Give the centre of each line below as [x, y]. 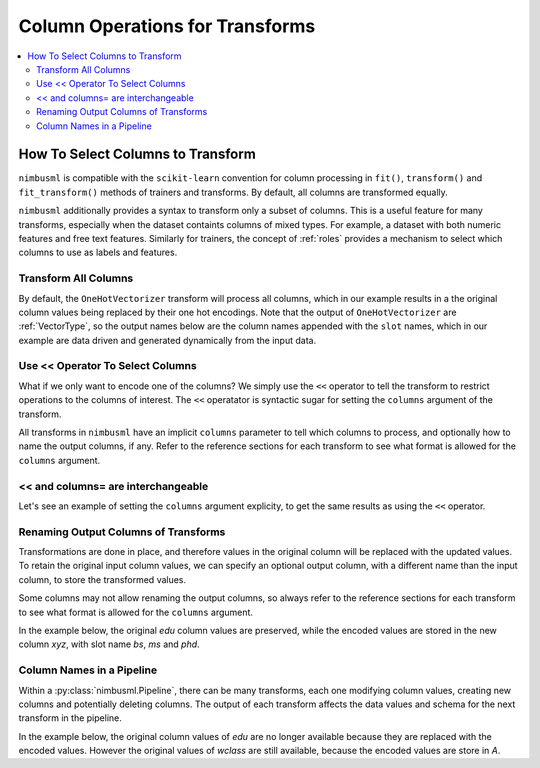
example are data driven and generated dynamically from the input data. [167, 340]
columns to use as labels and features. [98, 252]
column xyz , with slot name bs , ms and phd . [109, 644]
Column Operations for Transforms [167, 26]
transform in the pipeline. [70, 718]
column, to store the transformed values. [102, 579]
